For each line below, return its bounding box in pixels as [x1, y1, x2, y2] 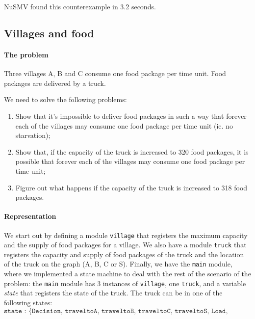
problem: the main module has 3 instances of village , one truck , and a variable [4, 278, 246, 288]
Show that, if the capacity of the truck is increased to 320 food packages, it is [15, 146, 249, 157]
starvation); [15, 130, 51, 140]
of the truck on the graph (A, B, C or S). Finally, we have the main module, [4, 259, 232, 269]
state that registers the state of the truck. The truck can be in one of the [4, 288, 223, 298]
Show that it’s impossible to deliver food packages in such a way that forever [15, 110, 247, 121]
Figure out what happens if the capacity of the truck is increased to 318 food [15, 182, 248, 192]
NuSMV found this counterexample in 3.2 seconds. [4, 1, 156, 11]
